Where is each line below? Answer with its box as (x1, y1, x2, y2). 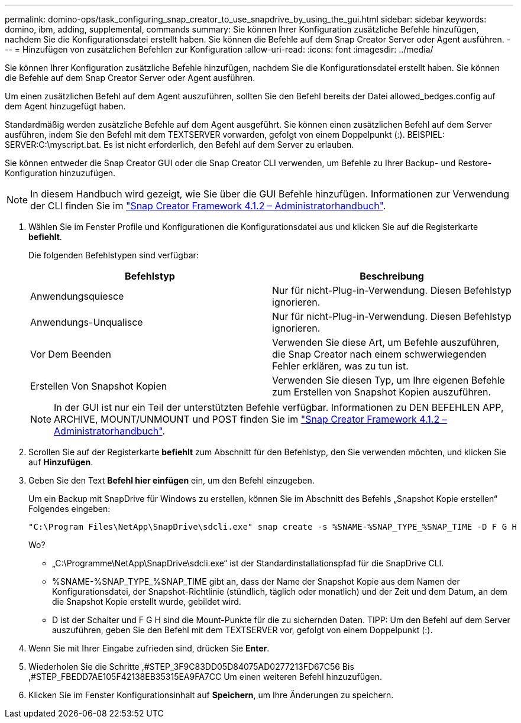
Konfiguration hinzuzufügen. (5, 168, 116, 178)
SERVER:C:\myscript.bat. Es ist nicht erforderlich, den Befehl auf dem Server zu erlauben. (5, 140, 354, 150)
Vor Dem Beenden (30, 348, 111, 360)
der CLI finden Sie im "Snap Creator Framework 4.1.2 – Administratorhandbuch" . (30, 200, 386, 212)
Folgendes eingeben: (28, 504, 111, 514)
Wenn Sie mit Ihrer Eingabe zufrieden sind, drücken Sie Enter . (28, 643, 270, 653)
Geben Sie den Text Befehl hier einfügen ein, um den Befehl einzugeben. (28, 475, 315, 485)
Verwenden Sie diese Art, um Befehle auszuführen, (272, 336, 500, 348)
